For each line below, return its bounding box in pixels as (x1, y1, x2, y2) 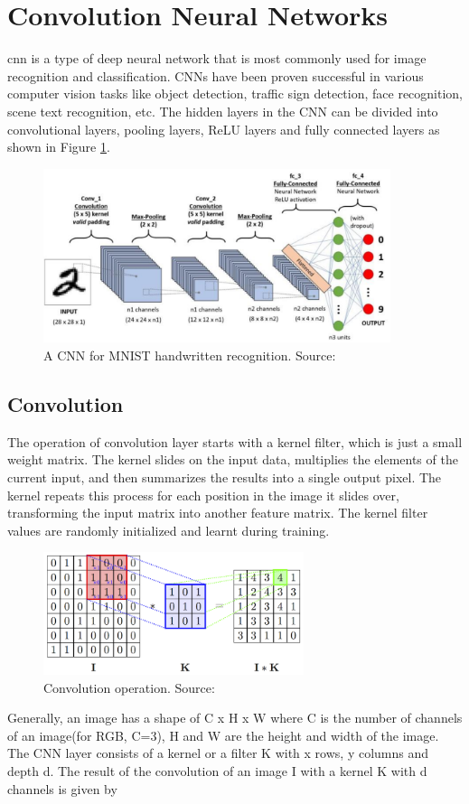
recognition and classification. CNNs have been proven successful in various (7, 66, 424, 85)
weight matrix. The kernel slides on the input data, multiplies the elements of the (7, 450, 458, 469)
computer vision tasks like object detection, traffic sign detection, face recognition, (7, 84, 464, 103)
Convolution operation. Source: (43, 678, 215, 696)
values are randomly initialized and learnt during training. (7, 520, 330, 539)
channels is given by (7, 779, 117, 798)
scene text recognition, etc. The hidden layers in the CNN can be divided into (7, 101, 438, 120)
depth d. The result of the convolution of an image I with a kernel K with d (7, 761, 427, 780)
